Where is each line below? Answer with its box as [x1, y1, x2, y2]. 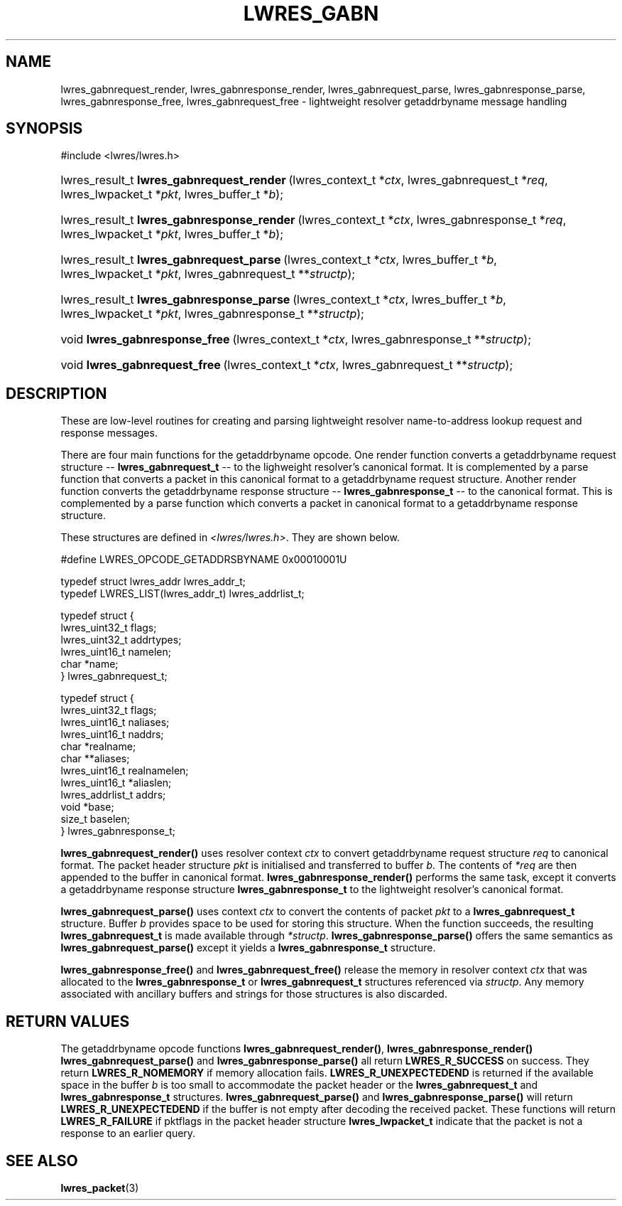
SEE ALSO [6, 1151, 78, 1170]
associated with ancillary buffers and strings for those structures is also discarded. [60, 988, 447, 1000]
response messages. [60, 427, 158, 439]
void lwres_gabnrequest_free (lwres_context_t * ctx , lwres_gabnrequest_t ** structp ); [60, 358, 513, 373]
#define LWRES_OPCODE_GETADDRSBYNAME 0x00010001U [60, 553, 347, 566]
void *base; [60, 801, 114, 813]
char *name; [60, 658, 119, 671]
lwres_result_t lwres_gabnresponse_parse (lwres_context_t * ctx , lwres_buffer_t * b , [60, 292, 506, 307]
